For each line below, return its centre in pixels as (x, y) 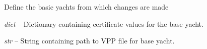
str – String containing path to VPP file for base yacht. (89, 41)
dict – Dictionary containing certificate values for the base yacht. (104, 23)
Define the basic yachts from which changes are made (86, 7)
